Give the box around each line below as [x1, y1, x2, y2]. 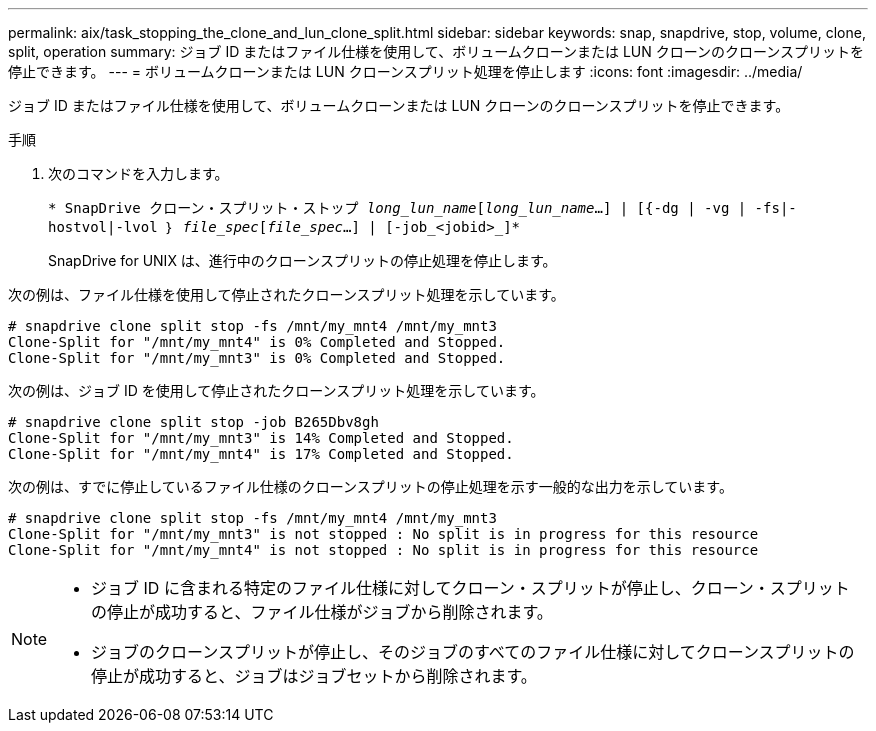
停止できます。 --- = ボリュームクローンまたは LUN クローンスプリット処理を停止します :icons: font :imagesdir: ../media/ [8, 63, 803, 80]
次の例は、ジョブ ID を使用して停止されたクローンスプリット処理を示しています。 [8, 382, 545, 399]
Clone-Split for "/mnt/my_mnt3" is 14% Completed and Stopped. [8, 430, 514, 446]
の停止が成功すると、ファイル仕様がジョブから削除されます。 [91, 602, 553, 622]
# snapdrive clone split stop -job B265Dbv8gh [8, 414, 379, 430]
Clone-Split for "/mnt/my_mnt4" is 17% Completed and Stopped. [8, 446, 514, 462]
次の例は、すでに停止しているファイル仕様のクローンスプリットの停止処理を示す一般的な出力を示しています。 [8, 478, 733, 495]
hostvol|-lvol [48, 219, 158, 235]
